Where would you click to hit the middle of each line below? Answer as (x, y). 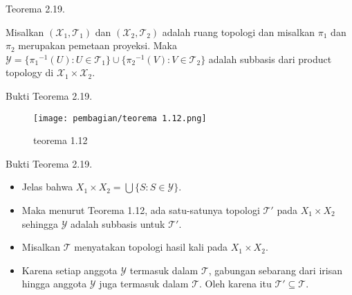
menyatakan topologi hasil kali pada (151, 247)
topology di (30, 72)
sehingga (40, 223)
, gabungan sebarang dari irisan (275, 270)
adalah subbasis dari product (270, 59)
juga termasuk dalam (144, 284)
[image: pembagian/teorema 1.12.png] (120, 118)
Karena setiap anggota (70, 270)
